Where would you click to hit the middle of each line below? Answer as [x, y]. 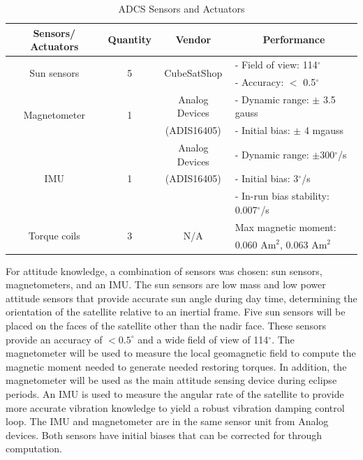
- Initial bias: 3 [267, 178]
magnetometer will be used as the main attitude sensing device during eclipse [171, 380]
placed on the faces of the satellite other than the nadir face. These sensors [166, 326]
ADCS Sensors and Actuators [181, 8]
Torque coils [54, 236]
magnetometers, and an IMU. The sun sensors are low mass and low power [166, 284]
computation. [34, 448]
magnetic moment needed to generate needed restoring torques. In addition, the [176, 366]
